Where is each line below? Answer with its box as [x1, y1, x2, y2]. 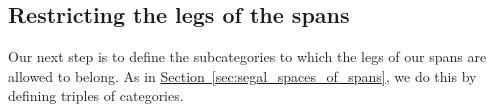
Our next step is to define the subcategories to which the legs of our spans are [8, 46, 487, 67]
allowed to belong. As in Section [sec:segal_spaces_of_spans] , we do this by [8, 65, 477, 86]
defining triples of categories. [8, 85, 184, 106]
